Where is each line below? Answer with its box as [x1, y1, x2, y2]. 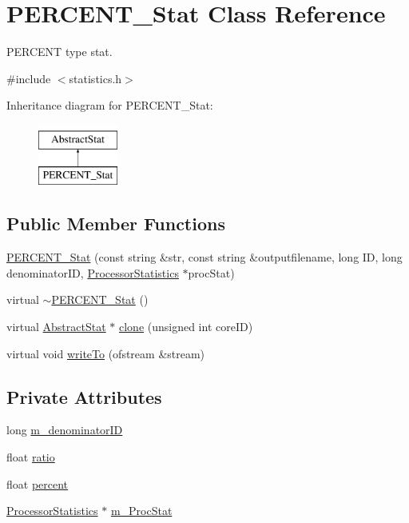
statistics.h [69, 70, 122, 86]
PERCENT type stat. [6, 43, 113, 60]
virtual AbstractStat [6, 318, 106, 335]
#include [6, 70, 51, 86]
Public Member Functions [6, 211, 225, 236]
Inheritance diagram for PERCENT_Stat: [6, 97, 213, 114]
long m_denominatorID [6, 421, 123, 438]
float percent [6, 475, 69, 492]
